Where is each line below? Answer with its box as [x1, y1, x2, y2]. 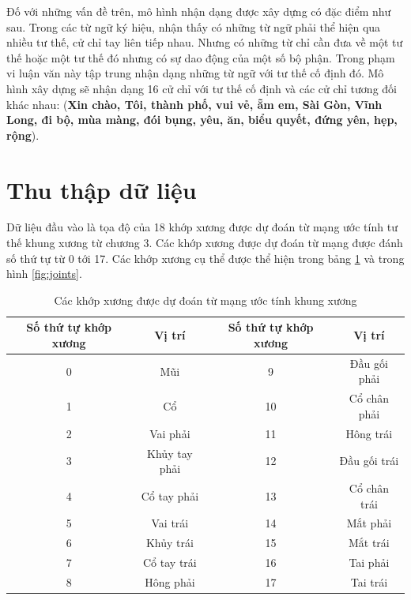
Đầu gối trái [339, 452, 399, 469]
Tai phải [349, 554, 390, 571]
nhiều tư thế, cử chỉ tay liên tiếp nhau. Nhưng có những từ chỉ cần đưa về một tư [6, 34, 403, 51]
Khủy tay [147, 444, 193, 461]
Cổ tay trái [143, 554, 197, 571]
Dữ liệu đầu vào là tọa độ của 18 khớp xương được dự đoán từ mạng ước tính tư [6, 219, 398, 235]
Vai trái [151, 515, 189, 531]
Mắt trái [348, 534, 390, 551]
